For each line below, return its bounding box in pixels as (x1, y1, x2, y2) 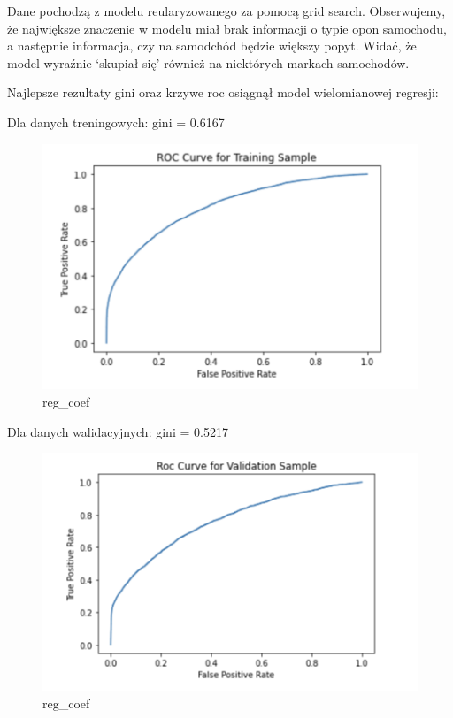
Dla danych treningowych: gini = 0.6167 (7, 112, 225, 131)
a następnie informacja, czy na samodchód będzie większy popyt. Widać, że (7, 36, 417, 55)
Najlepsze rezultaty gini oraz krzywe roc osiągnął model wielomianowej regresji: (7, 83, 439, 102)
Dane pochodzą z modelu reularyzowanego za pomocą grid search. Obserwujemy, (7, 2, 446, 19)
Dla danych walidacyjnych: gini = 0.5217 (7, 422, 228, 440)
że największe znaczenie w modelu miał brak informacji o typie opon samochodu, (7, 19, 447, 37)
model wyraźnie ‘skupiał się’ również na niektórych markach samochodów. (7, 53, 410, 72)
